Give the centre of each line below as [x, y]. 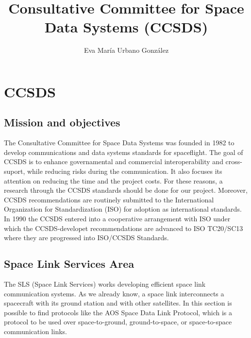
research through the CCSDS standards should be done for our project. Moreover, [126, 190]
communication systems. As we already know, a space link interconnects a [114, 293]
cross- [234, 161]
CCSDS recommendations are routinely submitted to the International [109, 199]
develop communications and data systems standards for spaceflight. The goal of [124, 152]
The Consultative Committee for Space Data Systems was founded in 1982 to [119, 143]
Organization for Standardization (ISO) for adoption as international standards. [123, 209]
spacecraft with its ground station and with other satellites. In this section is [118, 303]
